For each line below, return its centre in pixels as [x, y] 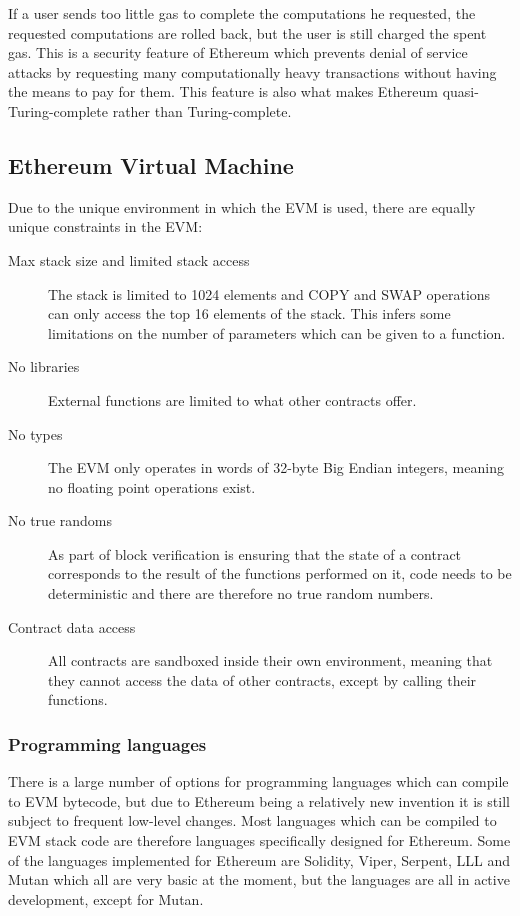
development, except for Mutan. [106, 898]
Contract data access [72, 626]
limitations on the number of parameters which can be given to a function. [277, 332]
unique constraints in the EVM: [105, 226]
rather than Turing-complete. [202, 110]
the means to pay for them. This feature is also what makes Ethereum [223, 91]
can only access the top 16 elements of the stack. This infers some [249, 313]
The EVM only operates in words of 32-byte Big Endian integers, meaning [276, 467]
